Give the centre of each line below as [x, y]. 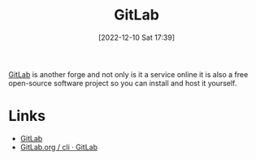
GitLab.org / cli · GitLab [59, 147]
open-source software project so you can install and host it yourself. [123, 83]
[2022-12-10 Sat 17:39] [137, 37]
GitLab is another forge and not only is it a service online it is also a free [128, 74]
